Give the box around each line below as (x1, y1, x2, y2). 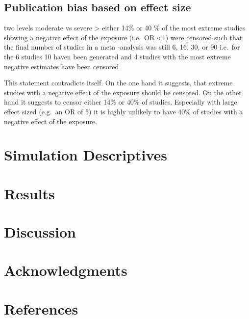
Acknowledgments (4, 260, 127, 280)
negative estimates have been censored (4, 61, 119, 71)
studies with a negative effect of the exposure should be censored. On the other (4, 87, 242, 97)
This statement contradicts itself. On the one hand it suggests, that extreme (4, 78, 233, 88)
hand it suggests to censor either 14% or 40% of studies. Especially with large (4, 97, 237, 107)
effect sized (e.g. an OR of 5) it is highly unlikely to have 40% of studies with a (4, 106, 243, 116)
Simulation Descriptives (4, 145, 167, 165)
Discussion (4, 222, 76, 242)
